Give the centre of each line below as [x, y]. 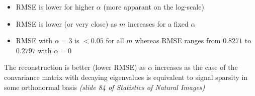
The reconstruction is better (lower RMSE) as [75, 67]
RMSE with [34, 40]
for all [115, 40]
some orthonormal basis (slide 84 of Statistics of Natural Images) [105, 87]
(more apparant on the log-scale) [154, 7]
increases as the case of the [196, 67]
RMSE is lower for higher [55, 7]
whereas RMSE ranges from [178, 40]
